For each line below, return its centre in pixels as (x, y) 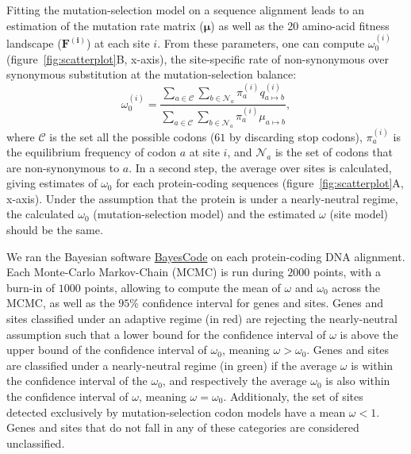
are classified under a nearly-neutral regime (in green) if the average (172, 365)
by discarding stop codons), (296, 136)
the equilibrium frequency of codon (92, 152)
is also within (358, 381)
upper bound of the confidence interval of (107, 350)
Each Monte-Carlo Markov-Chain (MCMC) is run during (145, 272)
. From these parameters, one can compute (261, 43)
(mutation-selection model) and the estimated (204, 214)
